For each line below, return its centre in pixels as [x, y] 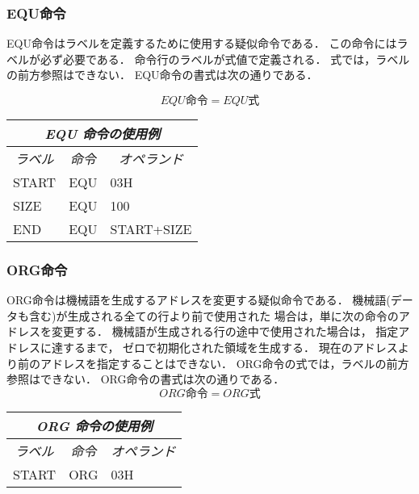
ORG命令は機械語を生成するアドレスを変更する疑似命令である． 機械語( [199, 300]
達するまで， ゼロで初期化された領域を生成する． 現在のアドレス [224, 347]
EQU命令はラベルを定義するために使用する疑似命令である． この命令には [202, 43]
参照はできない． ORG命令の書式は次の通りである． [146, 379]
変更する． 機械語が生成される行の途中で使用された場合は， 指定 [225, 331]
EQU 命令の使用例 [102, 134]
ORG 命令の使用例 [94, 425]
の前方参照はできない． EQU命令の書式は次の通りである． [162, 75]
